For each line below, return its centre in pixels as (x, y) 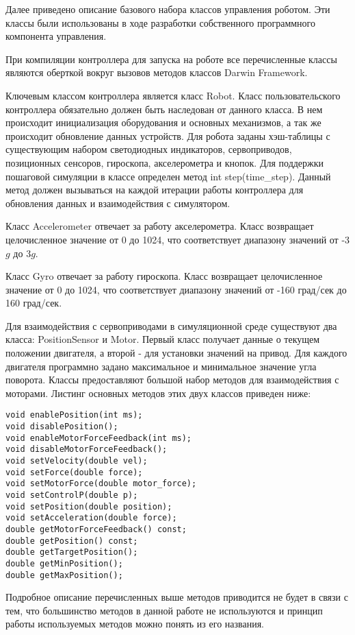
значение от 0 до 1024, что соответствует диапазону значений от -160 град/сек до (176, 289)
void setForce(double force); (74, 472)
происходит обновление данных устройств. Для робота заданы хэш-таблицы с (168, 135)
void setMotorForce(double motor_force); (101, 484)
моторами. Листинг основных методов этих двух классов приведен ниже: (158, 393)
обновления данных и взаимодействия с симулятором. (118, 203)
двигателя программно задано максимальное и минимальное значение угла (161, 366)
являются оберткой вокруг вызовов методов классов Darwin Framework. (157, 72)
